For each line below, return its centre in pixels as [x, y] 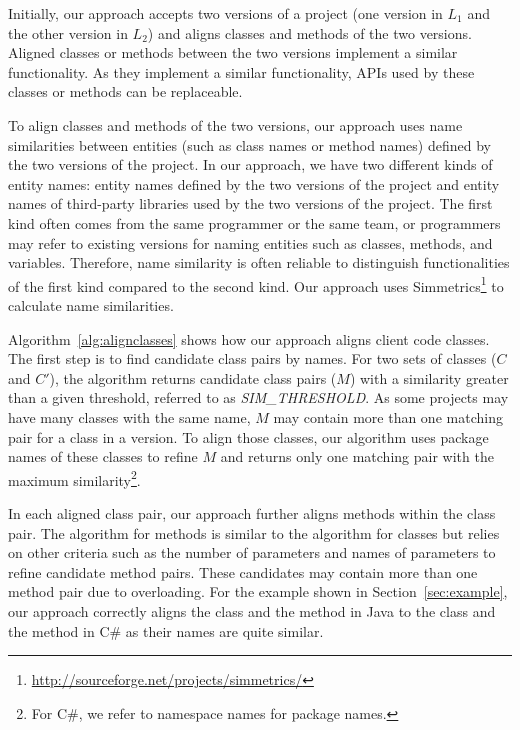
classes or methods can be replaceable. [125, 91]
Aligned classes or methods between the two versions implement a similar [233, 52]
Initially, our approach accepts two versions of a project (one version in [225, 13]
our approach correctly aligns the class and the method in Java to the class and [252, 610]
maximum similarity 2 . [74, 478]
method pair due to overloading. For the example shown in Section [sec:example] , [258, 591]
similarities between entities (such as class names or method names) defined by [249, 144]
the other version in [68, 32]
